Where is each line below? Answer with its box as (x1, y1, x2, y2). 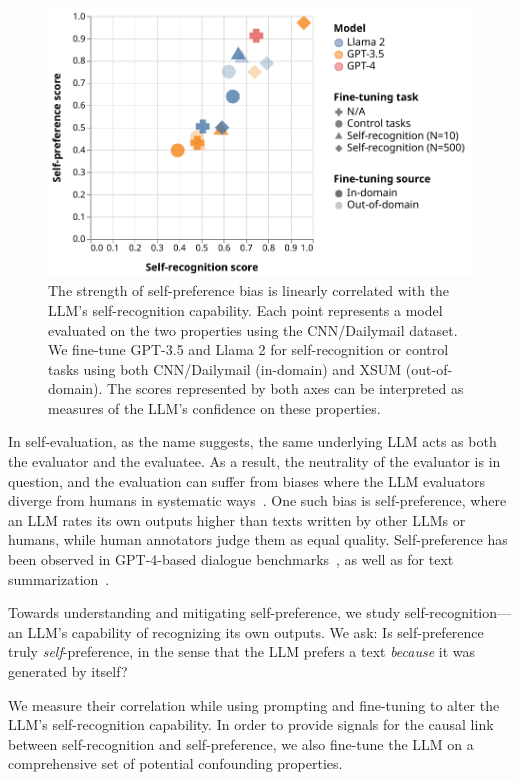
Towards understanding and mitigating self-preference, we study (8, 602, 401, 623)
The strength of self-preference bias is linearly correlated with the (48, 280, 450, 301)
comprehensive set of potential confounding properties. (8, 753, 343, 774)
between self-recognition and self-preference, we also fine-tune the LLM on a (8, 733, 474, 754)
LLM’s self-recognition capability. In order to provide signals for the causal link (8, 714, 494, 735)
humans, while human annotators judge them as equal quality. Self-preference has (8, 529, 508, 550)
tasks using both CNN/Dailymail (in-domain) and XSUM (48, 358, 402, 379)
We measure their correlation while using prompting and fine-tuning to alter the (8, 694, 500, 715)
